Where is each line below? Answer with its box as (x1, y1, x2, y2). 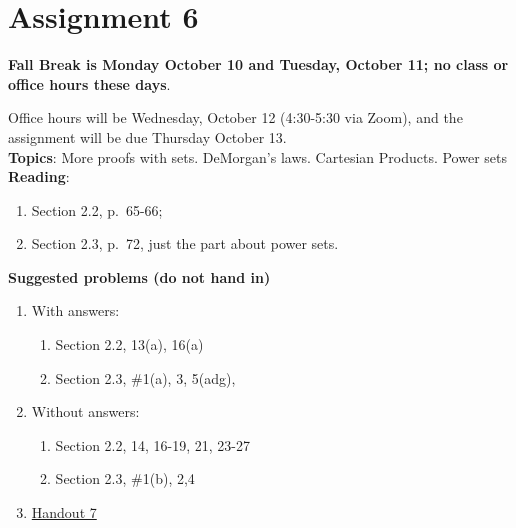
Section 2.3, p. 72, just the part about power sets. (31, 233, 339, 254)
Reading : (8, 166, 70, 187)
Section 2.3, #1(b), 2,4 (55, 468, 195, 489)
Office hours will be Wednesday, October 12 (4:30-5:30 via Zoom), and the (8, 107, 463, 128)
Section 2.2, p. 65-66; (31, 199, 163, 220)
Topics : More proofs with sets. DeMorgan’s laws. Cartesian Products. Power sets (8, 146, 507, 167)
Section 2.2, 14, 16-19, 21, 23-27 (55, 434, 251, 455)
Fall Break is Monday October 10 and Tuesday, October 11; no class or (8, 54, 509, 75)
